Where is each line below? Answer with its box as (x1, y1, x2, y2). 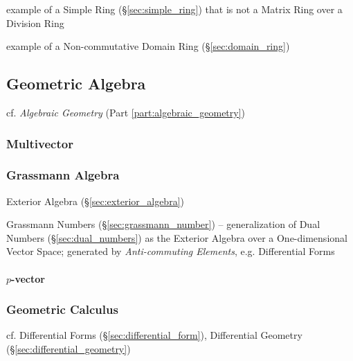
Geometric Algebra (6, 73, 146, 94)
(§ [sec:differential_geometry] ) (6, 342, 131, 356)
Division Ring (6, 15, 64, 30)
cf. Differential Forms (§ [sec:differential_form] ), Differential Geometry (6, 328, 302, 342)
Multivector (6, 134, 73, 152)
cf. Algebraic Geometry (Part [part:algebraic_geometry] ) (6, 105, 246, 119)
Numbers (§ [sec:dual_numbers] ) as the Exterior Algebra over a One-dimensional (6, 230, 347, 245)
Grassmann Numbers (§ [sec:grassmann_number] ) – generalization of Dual (6, 217, 320, 231)
